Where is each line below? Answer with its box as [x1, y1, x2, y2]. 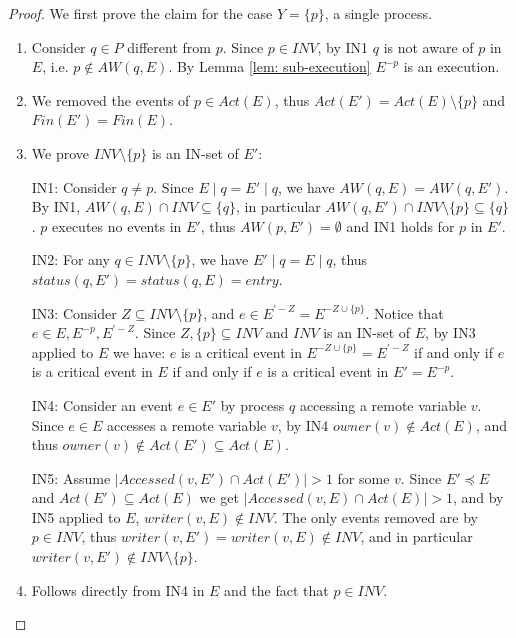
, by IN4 [277, 414, 329, 435]
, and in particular [360, 526, 473, 547]
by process [220, 394, 285, 415]
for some [337, 467, 390, 488]
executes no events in [52, 215, 182, 236]
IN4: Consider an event [31, 394, 174, 415]
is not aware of [383, 36, 474, 57]
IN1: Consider [31, 176, 117, 197]
